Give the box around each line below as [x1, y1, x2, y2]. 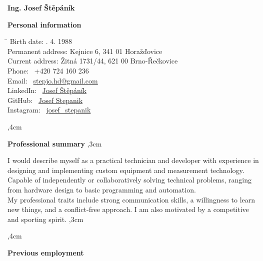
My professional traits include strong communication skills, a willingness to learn [7, 194, 255, 204]
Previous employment [7, 247, 84, 257]
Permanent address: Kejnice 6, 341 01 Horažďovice [7, 45, 162, 56]
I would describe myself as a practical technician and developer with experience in [7, 155, 259, 165]
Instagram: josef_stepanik [7, 104, 91, 115]
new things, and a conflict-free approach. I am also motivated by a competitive [7, 204, 249, 214]
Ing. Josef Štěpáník [7, 2, 75, 12]
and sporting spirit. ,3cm [7, 213, 83, 224]
